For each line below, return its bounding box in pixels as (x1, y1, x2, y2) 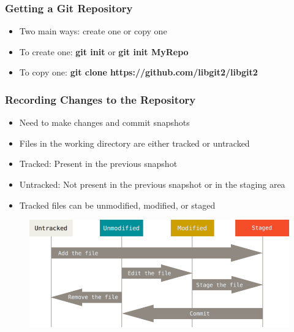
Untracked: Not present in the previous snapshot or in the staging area (19, 178, 285, 190)
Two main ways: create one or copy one (19, 25, 167, 37)
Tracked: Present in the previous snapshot (19, 157, 178, 170)
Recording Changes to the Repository (5, 91, 196, 107)
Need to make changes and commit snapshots (19, 116, 190, 129)
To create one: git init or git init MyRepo (19, 45, 189, 58)
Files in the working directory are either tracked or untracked (19, 136, 250, 149)
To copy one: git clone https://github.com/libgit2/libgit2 (19, 66, 258, 79)
